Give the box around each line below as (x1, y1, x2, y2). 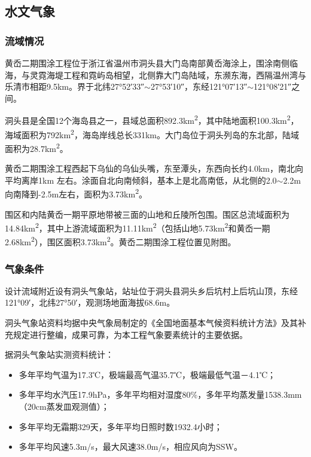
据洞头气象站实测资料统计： (5, 348, 114, 361)
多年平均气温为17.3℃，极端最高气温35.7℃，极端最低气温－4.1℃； (19, 368, 276, 380)
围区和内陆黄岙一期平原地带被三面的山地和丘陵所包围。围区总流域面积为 (5, 208, 289, 220)
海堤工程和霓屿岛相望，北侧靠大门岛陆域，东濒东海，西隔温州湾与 (46, 68, 306, 81)
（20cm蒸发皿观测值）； (19, 400, 109, 413)
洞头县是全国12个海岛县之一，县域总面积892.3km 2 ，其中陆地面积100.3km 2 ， (5, 112, 299, 127)
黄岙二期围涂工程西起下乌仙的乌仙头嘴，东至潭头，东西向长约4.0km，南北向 (5, 162, 303, 175)
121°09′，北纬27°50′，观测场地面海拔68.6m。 (5, 296, 175, 309)
